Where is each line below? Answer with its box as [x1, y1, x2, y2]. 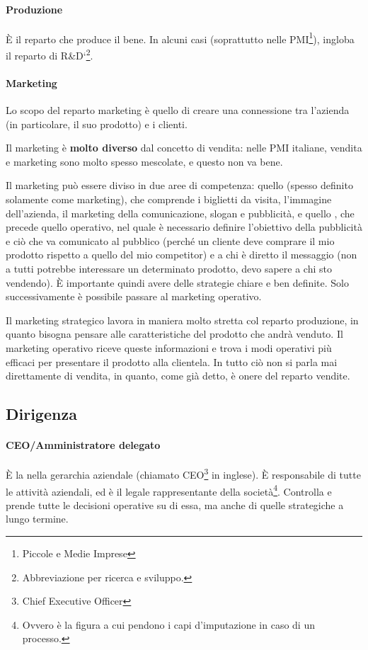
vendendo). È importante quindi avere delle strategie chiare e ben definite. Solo [6, 275, 350, 290]
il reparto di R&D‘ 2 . [6, 46, 93, 62]
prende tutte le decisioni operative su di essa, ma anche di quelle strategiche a [6, 497, 344, 512]
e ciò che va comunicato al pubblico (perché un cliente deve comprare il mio [6, 233, 335, 248]
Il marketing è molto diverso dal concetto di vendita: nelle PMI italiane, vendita [6, 140, 362, 155]
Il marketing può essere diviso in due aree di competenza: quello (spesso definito [6, 178, 353, 193]
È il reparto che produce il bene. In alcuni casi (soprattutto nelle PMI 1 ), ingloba [6, 29, 355, 46]
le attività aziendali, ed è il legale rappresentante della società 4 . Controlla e [6, 481, 332, 498]
